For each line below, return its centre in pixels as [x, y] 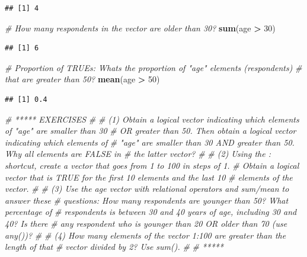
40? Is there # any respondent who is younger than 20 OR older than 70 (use [146, 223]
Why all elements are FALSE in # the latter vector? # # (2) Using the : [138, 154]
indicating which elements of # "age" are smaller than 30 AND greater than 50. [150, 142]
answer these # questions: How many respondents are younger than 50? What [147, 200]
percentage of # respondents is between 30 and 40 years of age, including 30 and [151, 212]
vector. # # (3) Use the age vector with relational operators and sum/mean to [147, 189]
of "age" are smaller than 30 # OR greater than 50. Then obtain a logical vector [151, 131]
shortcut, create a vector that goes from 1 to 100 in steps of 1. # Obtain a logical [152, 165]
